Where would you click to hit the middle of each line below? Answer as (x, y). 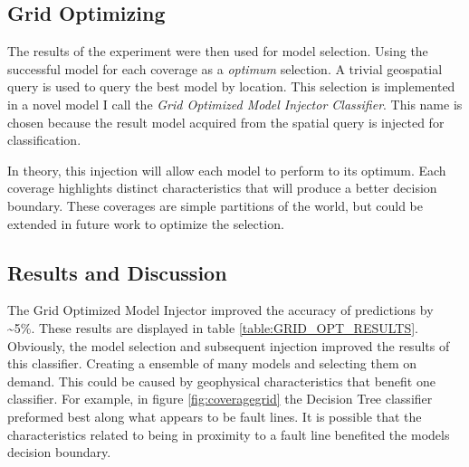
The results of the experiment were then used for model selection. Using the (218, 51)
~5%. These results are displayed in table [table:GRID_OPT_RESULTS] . (213, 327)
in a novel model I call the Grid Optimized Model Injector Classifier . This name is (235, 104)
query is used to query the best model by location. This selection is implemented (231, 86)
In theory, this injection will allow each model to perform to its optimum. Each (227, 170)
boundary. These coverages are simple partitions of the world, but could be (215, 205)
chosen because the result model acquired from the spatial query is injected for (226, 122)
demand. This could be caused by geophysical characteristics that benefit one (221, 381)
